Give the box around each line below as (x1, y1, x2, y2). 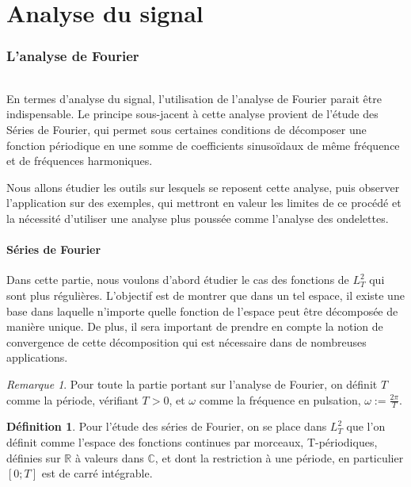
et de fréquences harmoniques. (6, 152, 153, 169)
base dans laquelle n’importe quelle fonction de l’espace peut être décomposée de (6, 302, 398, 319)
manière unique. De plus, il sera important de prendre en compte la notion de (6, 318, 383, 335)
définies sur (6, 449, 61, 466)
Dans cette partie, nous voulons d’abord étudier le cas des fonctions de (6, 271, 349, 288)
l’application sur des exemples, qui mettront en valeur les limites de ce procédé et (6, 194, 401, 211)
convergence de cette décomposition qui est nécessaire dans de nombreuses (6, 333, 367, 350)
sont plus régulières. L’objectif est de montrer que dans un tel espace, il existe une (6, 286, 405, 303)
